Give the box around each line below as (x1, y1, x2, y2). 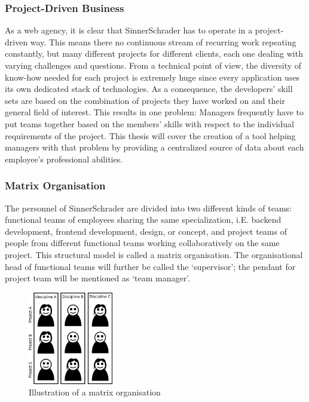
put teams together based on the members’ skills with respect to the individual (5, 117, 294, 130)
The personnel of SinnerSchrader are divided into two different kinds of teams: (5, 201, 292, 214)
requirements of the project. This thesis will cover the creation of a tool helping (5, 129, 296, 142)
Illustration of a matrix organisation (29, 386, 161, 398)
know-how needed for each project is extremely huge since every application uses (5, 70, 300, 83)
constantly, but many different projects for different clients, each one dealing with (5, 47, 303, 60)
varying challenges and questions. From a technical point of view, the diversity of (5, 59, 302, 71)
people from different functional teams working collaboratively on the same (5, 237, 280, 249)
